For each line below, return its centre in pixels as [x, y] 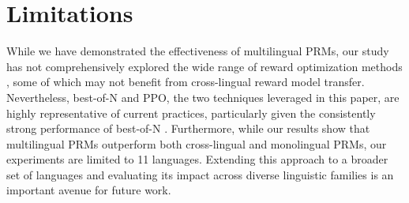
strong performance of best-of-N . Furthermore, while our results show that [188, 128]
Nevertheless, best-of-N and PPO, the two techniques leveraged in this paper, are [203, 97]
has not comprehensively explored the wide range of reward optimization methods [204, 66]
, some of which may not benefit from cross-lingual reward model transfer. [186, 82]
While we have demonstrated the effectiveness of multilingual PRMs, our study [198, 51]
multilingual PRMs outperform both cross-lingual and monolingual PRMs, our [197, 143]
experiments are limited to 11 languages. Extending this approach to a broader [197, 159]
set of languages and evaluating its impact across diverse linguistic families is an [200, 174]
